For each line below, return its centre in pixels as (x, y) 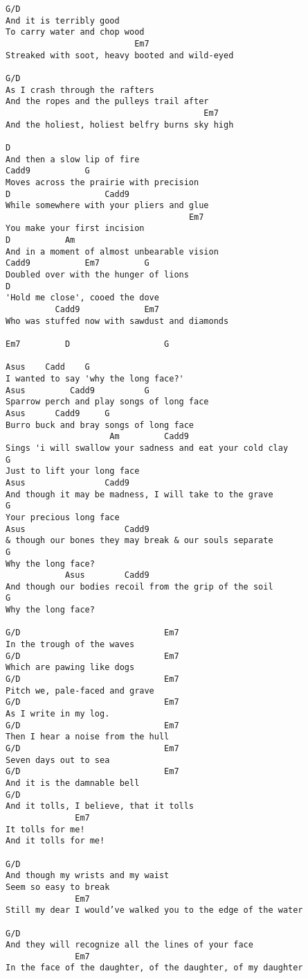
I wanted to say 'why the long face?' (95, 379)
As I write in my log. (58, 714)
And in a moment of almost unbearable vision (112, 251)
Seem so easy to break (58, 887)
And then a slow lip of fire (73, 159)
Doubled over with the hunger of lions (97, 275)
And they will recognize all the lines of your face (129, 945)
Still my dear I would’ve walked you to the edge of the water (154, 910)
